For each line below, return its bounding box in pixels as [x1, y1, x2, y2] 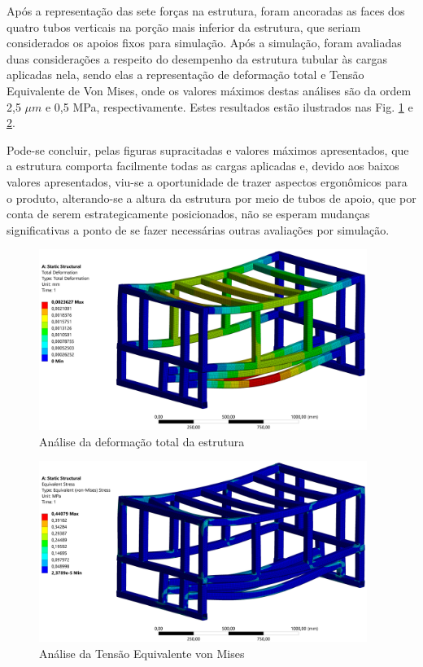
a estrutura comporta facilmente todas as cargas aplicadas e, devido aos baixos [7, 157, 399, 174]
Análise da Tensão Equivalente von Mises [39, 644, 245, 661]
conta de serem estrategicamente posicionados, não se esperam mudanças [7, 205, 370, 222]
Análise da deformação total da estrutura [39, 432, 245, 450]
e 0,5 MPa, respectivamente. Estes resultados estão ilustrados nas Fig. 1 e [45, 98, 413, 115]
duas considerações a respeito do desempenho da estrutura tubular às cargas [7, 50, 387, 67]
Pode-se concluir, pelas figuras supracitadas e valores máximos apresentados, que [7, 141, 409, 158]
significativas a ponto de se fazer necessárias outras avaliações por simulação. [7, 221, 390, 238]
